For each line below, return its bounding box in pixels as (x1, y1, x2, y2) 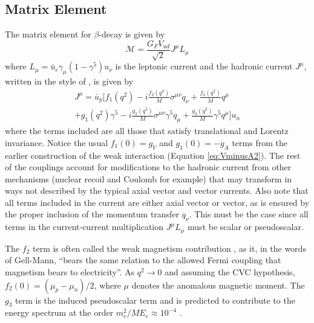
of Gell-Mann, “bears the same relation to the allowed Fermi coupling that (5, 254, 281, 266)
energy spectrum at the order (5, 306, 114, 319)
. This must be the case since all (189, 208, 309, 220)
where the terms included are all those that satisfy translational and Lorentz (5, 124, 289, 137)
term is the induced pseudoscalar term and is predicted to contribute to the (15, 293, 295, 306)
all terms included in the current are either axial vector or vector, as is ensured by (5, 196, 310, 208)
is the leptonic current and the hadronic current (115, 60, 293, 72)
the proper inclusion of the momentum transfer (5, 208, 180, 220)
